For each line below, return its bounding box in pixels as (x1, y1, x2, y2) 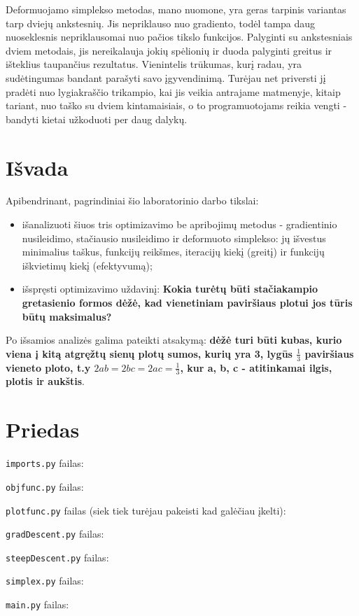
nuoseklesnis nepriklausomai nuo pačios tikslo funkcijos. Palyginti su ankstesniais (6, 29, 353, 44)
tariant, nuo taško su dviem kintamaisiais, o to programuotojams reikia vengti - (6, 98, 347, 113)
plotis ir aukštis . (6, 374, 85, 388)
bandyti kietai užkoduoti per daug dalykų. (6, 111, 188, 126)
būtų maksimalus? (22, 309, 112, 323)
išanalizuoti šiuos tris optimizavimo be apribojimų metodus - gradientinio (22, 217, 337, 232)
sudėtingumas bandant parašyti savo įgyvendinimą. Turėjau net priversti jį (6, 70, 326, 85)
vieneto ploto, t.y (6, 360, 91, 374)
